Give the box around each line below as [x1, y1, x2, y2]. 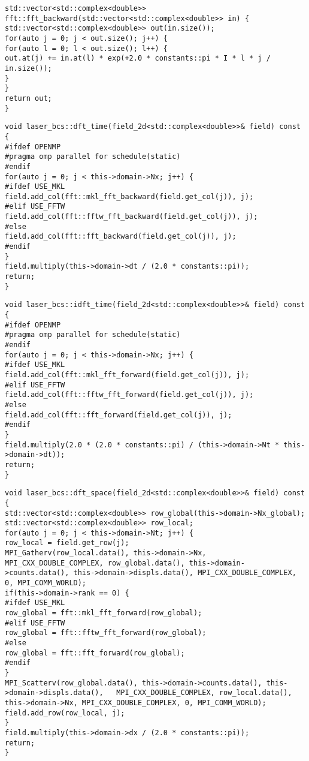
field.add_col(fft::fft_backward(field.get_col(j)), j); [5, 232, 237, 241]
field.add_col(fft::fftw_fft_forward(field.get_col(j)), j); [5, 390, 254, 399]
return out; [5, 94, 52, 103]
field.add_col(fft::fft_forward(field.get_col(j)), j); [5, 410, 232, 419]
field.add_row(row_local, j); [5, 708, 125, 717]
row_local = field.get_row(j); [5, 539, 129, 548]
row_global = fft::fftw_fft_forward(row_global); [5, 628, 207, 637]
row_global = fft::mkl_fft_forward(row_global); [5, 609, 202, 618]
